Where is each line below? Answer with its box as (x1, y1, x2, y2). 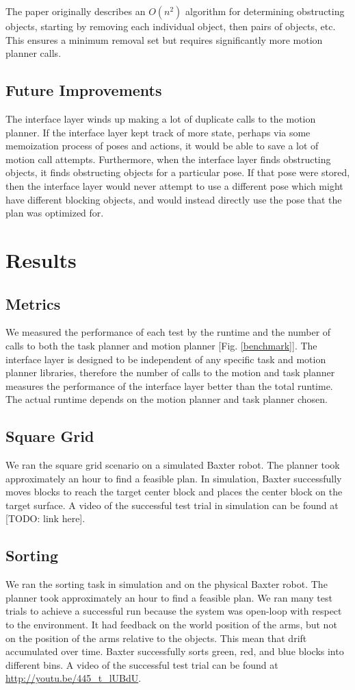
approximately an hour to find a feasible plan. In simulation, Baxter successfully (5, 471, 342, 485)
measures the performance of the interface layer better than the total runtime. (5, 378, 333, 393)
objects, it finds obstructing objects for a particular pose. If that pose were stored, (5, 165, 350, 180)
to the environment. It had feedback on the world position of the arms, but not (5, 617, 337, 632)
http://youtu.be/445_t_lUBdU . (5, 671, 142, 685)
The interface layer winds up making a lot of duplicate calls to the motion (5, 111, 316, 125)
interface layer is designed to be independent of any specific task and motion (5, 352, 326, 366)
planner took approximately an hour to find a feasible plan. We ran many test (5, 590, 332, 604)
